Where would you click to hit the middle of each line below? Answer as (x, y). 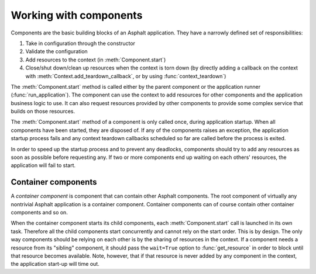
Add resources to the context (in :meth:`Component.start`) (96, 60)
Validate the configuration (56, 51)
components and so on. (39, 213)
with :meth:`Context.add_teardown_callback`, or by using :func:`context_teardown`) (126, 76)
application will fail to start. (43, 165)
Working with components (77, 15)
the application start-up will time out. (55, 264)
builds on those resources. (43, 112)
